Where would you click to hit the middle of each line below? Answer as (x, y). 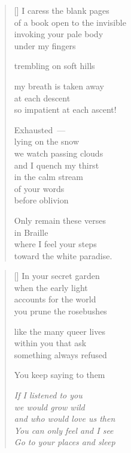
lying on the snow (46, 141)
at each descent (42, 97)
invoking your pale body (59, 34)
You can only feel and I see (64, 430)
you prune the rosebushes (60, 311)
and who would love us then (65, 418)
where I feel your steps (55, 244)
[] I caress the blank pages (62, 10)
